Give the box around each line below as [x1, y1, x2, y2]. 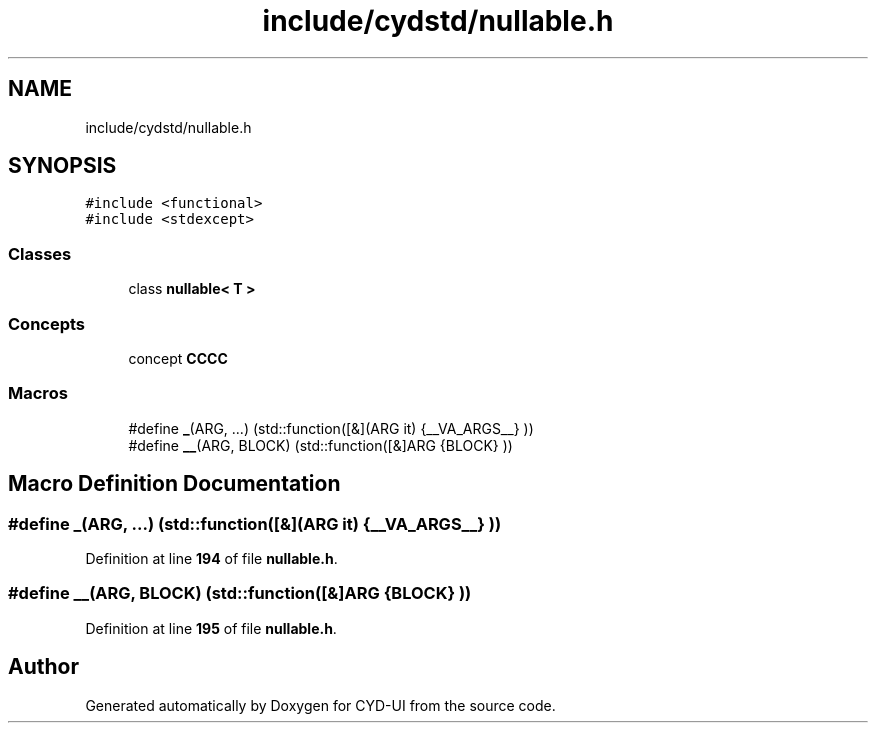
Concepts [8, 313, 86, 334]
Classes [8, 243, 72, 264]
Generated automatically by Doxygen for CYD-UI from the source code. [85, 696, 556, 714]
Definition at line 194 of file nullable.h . [85, 549, 338, 567]
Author [8, 654, 79, 680]
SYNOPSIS [8, 153, 117, 179]
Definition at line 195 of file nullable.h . [85, 619, 337, 637]
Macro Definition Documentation [8, 471, 341, 497]
